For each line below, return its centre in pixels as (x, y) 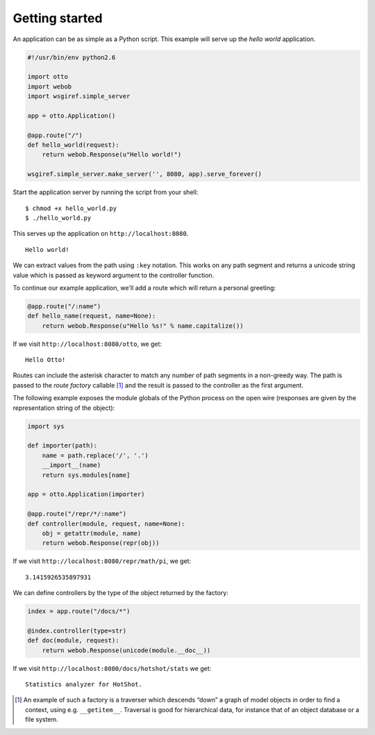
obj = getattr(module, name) (92, 533)
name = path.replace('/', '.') (95, 455)
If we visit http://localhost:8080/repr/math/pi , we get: (102, 561)
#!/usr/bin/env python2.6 (72, 57)
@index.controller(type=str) (77, 631)
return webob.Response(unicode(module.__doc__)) (126, 650)
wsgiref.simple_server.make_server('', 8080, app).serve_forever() (145, 174)
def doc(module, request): (73, 641)
